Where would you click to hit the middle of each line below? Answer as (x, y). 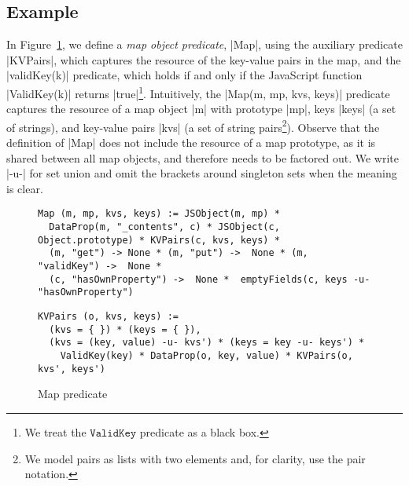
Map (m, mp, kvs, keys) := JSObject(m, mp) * (159, 214)
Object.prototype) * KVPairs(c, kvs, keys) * (159, 240)
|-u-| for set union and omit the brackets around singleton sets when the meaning (202, 173)
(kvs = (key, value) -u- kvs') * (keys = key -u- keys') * (207, 343)
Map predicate (73, 394)
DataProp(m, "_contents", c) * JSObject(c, (164, 227)
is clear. (25, 188)
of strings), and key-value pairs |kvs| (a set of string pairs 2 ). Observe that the (193, 126)
